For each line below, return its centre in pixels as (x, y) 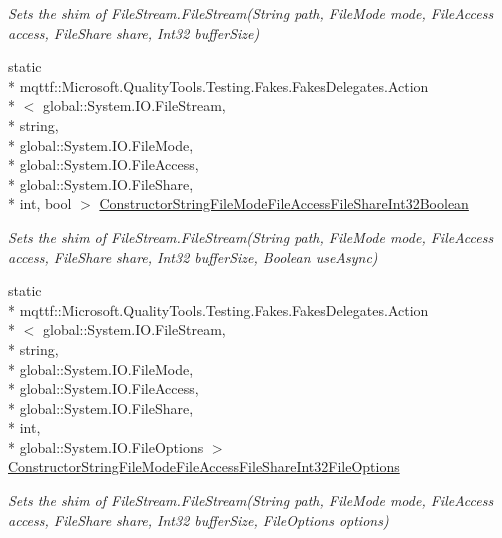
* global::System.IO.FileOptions (106, 446)
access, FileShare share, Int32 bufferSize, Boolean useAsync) (193, 256)
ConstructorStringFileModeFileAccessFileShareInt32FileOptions (204, 466)
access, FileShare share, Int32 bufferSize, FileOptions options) (198, 519)
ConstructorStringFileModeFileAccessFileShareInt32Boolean (284, 203)
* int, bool (40, 203)
